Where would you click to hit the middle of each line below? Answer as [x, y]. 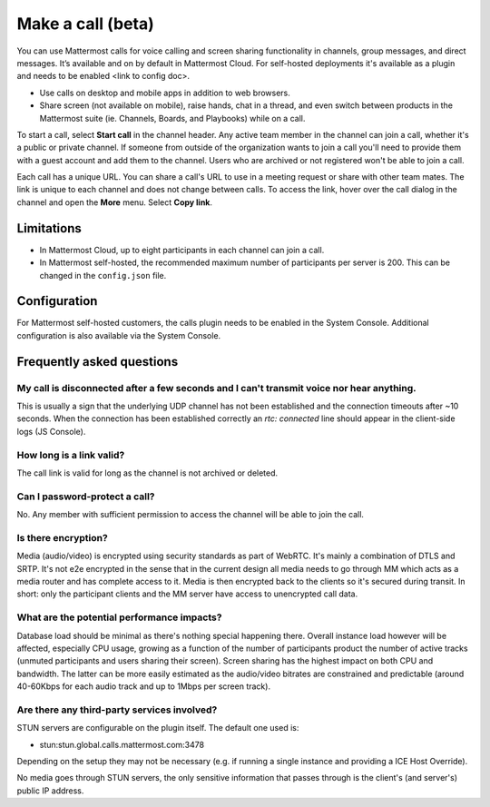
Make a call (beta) [85, 24]
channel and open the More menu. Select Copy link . [115, 202]
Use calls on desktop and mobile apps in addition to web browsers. [165, 93]
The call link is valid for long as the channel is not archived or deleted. [147, 473]
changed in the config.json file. [103, 275]
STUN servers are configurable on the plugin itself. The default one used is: [158, 728]
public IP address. [50, 791]
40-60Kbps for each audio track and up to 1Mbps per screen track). [144, 686]
